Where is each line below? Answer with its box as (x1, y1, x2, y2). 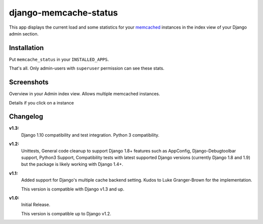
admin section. (9, 31, 39, 36)
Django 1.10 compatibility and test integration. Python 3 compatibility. (21, 132, 160, 138)
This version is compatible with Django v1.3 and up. (21, 186, 124, 192)
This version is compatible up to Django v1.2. (21, 210, 112, 216)
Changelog (9, 112, 43, 121)
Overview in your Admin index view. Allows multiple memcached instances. (9, 91, 160, 97)
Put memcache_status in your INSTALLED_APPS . (9, 56, 109, 62)
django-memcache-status (9, 7, 118, 18)
